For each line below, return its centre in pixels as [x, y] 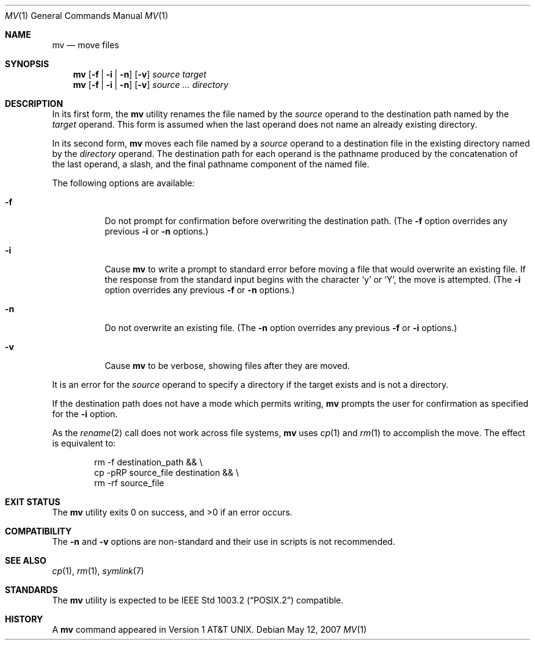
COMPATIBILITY [38, 531]
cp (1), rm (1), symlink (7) [98, 571]
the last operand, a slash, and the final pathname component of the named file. [211, 164]
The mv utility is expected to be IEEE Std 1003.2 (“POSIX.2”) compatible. [198, 600]
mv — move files [86, 45]
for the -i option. [85, 414]
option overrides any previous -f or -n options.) [200, 290]
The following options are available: [123, 183]
